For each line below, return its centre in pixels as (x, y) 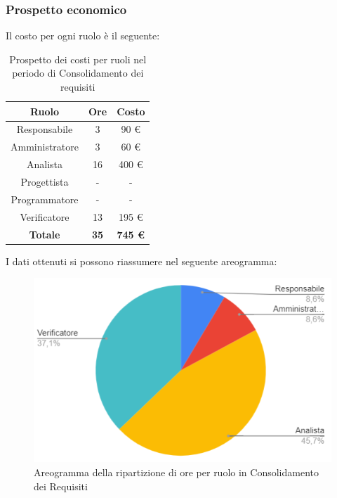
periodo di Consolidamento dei (78, 73)
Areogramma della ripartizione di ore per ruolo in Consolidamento (176, 472)
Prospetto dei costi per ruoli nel (78, 59)
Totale (45, 234)
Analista (45, 164)
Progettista (45, 181)
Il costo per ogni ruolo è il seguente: (83, 36)
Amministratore (45, 147)
